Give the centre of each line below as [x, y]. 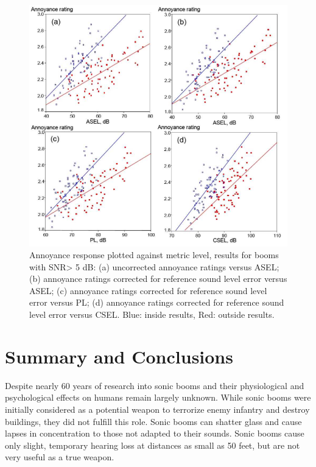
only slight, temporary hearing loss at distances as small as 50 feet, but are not [153, 445]
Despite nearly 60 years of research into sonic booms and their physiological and [155, 385]
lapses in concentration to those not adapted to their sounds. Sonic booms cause [155, 433]
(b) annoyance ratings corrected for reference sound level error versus [158, 279]
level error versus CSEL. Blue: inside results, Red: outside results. [152, 314]
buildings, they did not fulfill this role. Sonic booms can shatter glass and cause [153, 421]
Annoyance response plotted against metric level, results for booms [154, 255]
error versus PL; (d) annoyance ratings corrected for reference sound [157, 302]
